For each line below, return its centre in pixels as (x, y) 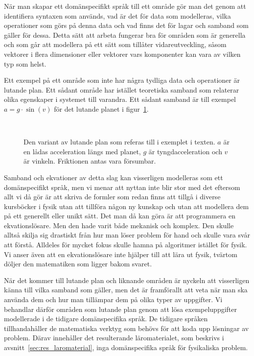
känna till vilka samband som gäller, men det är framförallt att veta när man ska (126, 290)
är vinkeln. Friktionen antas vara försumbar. (90, 161)
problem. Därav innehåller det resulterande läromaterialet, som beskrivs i (114, 338)
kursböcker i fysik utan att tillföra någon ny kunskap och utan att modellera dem (127, 206)
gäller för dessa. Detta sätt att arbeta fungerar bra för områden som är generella (125, 35)
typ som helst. (25, 63)
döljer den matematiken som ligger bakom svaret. (78, 264)
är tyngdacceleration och (185, 151)
